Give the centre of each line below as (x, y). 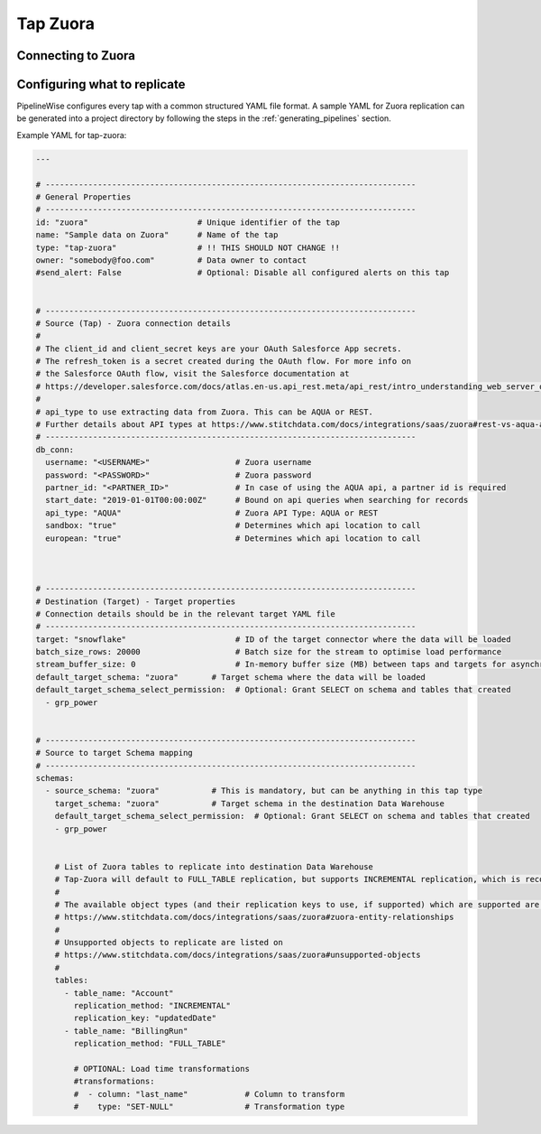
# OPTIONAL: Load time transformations (161, 1069)
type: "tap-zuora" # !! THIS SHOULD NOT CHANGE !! (188, 247)
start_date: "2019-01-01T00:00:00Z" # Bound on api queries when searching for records (257, 500)
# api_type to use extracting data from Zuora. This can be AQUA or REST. (205, 412)
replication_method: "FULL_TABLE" (150, 1044)
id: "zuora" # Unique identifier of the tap (188, 222)
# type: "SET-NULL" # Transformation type (209, 1107)
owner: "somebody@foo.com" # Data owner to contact (171, 260)
